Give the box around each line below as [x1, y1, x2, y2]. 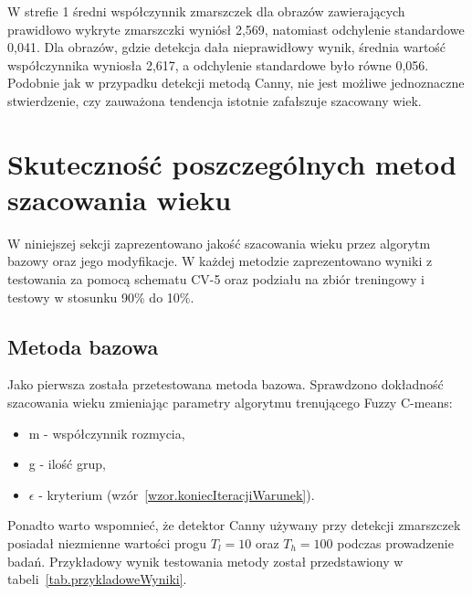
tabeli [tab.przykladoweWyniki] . [7, 569, 187, 589]
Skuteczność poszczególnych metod [7, 144, 456, 182]
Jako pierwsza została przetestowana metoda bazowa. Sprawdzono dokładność [7, 375, 444, 394]
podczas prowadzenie [337, 534, 454, 553]
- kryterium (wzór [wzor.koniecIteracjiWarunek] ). [38, 484, 315, 504]
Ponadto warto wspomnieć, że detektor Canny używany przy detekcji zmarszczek [7, 515, 461, 535]
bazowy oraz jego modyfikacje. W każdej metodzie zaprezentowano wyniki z [7, 251, 433, 271]
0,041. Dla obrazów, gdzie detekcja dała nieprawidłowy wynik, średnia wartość [7, 37, 446, 57]
